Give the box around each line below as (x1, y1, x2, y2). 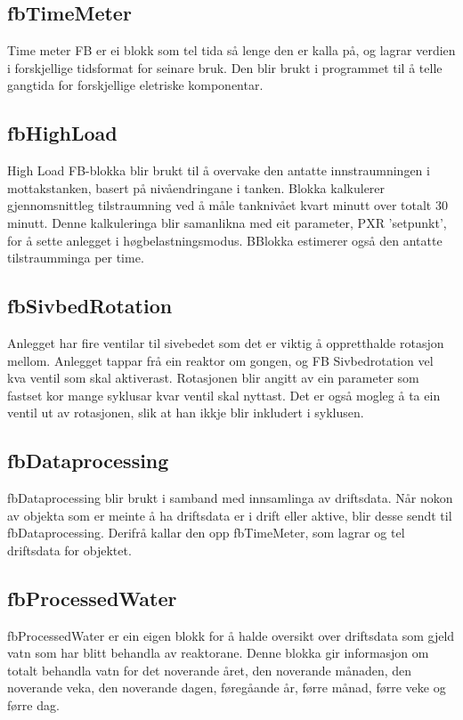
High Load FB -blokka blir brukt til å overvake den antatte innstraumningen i (7, 161, 430, 180)
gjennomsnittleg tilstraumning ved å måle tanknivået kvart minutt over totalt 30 (7, 196, 448, 214)
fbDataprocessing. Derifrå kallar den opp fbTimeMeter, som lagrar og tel (7, 523, 405, 542)
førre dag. (7, 696, 60, 715)
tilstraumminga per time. (7, 248, 144, 267)
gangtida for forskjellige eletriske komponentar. (7, 76, 264, 94)
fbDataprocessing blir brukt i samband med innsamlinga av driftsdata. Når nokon (7, 489, 453, 507)
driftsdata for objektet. (7, 540, 132, 559)
